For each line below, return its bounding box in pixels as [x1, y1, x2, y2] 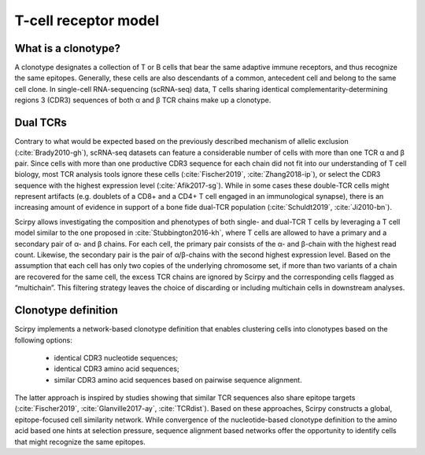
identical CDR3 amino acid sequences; [54, 364, 180, 373]
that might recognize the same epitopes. [14, 437, 146, 446]
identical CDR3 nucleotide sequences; [54, 353, 179, 362]
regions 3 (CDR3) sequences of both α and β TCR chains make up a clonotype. [14, 95, 272, 105]
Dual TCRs [14, 116, 67, 130]
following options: [14, 335, 72, 345]
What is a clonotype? [14, 42, 121, 55]
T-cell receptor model [14, 12, 160, 29]
